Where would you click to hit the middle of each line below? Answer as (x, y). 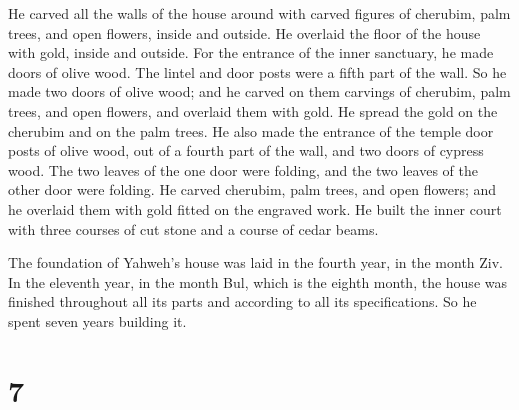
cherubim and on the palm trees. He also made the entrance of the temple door (251, 130)
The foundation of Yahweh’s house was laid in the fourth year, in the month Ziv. (256, 262)
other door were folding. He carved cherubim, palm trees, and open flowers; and (252, 189)
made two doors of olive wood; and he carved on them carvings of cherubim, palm (259, 91)
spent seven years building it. (97, 320)
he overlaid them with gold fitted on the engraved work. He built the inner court (255, 208)
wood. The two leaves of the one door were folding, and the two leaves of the (243, 169)
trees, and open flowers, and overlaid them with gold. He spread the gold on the (253, 110)
